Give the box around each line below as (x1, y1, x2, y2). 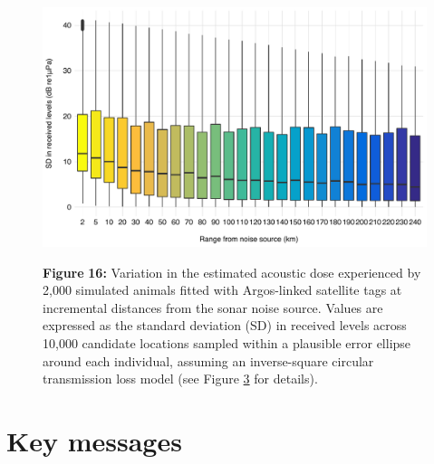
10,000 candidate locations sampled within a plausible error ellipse (43, 333, 411, 352)
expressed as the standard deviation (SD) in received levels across (43, 316, 407, 335)
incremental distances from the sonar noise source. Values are (43, 298, 383, 317)
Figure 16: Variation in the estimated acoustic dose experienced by (43, 262, 421, 281)
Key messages (6, 421, 182, 459)
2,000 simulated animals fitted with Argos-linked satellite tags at (43, 280, 402, 299)
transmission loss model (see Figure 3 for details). (43, 369, 318, 388)
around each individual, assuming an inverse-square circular (43, 351, 374, 370)
